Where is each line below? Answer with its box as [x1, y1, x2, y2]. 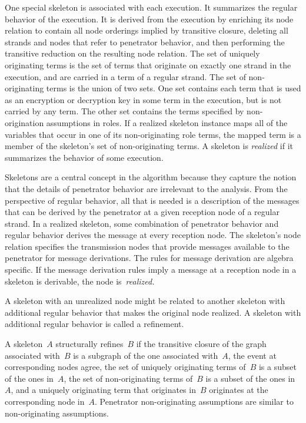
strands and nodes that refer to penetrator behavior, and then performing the [5, 35, 285, 48]
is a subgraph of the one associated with [73, 349, 218, 361]
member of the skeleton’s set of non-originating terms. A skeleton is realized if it [5, 140, 293, 152]
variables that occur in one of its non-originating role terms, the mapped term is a [5, 128, 301, 140]
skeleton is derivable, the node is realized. [5, 275, 155, 287]
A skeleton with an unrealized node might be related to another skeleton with [5, 295, 285, 307]
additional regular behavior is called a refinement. [5, 318, 184, 330]
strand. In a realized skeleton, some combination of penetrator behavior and [5, 217, 279, 229]
